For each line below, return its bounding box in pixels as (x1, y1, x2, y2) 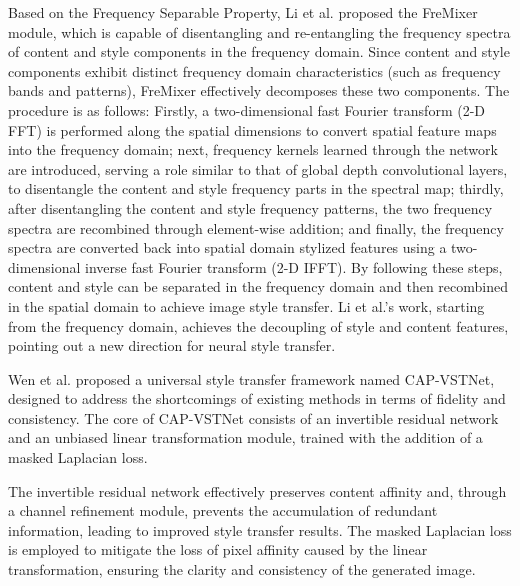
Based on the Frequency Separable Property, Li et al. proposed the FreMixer (8, 2, 478, 22)
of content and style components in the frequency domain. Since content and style (8, 41, 510, 62)
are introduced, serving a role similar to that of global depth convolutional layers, (8, 158, 508, 179)
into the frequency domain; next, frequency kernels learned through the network (8, 139, 498, 160)
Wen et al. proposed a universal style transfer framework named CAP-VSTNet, (8, 368, 495, 389)
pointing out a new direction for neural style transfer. (8, 335, 336, 356)
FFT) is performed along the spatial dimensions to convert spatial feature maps (8, 119, 497, 140)
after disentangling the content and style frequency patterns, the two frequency (8, 197, 493, 218)
